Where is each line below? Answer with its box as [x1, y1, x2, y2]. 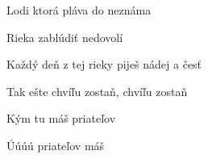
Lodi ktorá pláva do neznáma [6, 2, 152, 18]
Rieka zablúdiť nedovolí [6, 28, 123, 45]
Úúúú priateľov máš [6, 136, 105, 153]
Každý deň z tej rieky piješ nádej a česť [6, 56, 202, 73]
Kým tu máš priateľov [6, 110, 116, 127]
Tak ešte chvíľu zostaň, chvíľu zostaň [6, 82, 188, 99]
